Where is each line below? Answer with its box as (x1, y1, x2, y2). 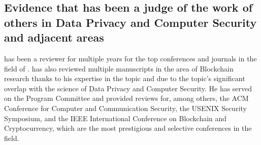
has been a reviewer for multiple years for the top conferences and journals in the (4, 53, 257, 63)
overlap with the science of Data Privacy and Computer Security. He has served (4, 83, 252, 93)
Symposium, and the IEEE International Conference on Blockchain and (4, 113, 227, 123)
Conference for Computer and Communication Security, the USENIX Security (4, 102, 247, 113)
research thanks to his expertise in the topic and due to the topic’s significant (4, 73, 245, 84)
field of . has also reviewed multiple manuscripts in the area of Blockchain (4, 63, 234, 74)
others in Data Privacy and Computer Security (4, 14, 257, 30)
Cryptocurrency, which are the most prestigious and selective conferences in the (4, 123, 252, 133)
